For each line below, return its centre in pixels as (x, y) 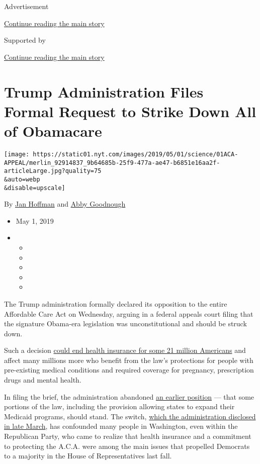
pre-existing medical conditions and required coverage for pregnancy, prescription (129, 370)
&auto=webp (22, 179)
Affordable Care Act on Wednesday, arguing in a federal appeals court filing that (129, 313)
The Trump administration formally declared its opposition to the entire (116, 303)
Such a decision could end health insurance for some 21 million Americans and (125, 350)
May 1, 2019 (35, 220)
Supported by (25, 40)
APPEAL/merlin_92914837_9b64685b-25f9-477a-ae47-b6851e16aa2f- (112, 163)
